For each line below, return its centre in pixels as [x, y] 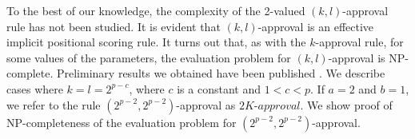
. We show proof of [346, 104]
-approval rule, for [359, 42]
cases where [35, 88]
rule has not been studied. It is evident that [114, 26]
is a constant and [219, 88]
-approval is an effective [316, 26]
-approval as [206, 104]
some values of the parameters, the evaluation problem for [149, 57]
